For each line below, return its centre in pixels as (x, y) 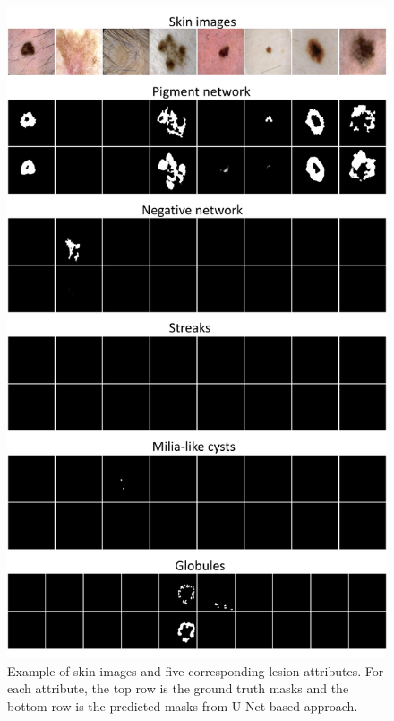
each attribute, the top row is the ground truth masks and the (178, 688)
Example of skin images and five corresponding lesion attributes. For (196, 670)
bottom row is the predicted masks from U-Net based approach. (183, 705)
